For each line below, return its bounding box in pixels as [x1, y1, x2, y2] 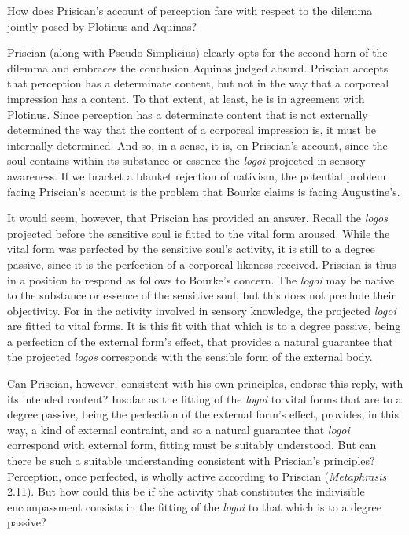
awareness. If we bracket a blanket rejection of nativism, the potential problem [7, 167, 386, 184]
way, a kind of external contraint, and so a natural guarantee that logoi [7, 421, 350, 437]
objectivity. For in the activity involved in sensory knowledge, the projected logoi [7, 302, 396, 318]
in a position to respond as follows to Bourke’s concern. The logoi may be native [7, 271, 395, 288]
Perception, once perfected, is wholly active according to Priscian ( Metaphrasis [7, 467, 387, 484]
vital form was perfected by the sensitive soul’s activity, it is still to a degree [7, 240, 375, 257]
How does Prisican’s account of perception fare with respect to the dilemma [7, 2, 373, 18]
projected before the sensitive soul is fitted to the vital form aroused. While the [7, 225, 390, 241]
